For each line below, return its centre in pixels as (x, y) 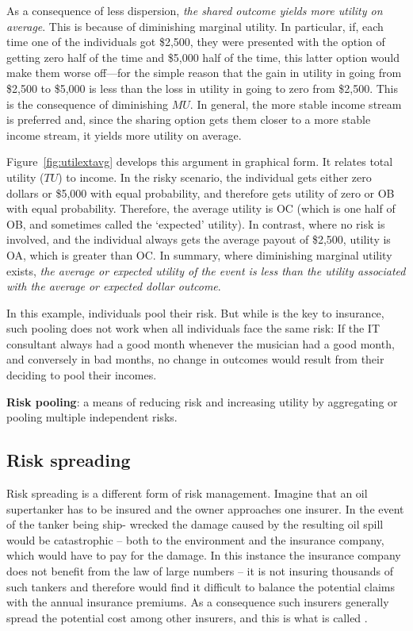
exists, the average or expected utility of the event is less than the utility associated (206, 270)
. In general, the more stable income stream (296, 104)
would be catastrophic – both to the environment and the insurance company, (195, 539)
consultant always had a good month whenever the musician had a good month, (201, 343)
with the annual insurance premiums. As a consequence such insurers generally (198, 602)
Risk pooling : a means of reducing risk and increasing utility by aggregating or (202, 401)
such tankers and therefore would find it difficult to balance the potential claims (201, 586)
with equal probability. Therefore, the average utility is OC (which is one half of (201, 208)
